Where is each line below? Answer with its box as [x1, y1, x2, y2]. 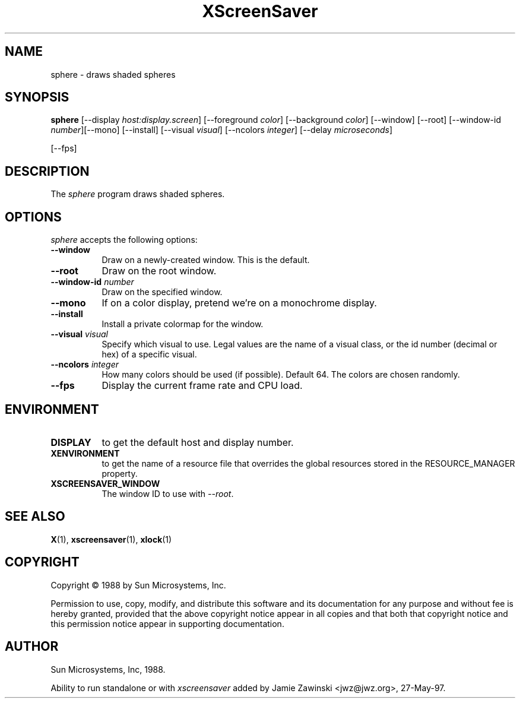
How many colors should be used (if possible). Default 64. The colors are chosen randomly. [102, 369, 460, 380]
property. [102, 468, 138, 479]
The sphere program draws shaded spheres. [50, 189, 225, 199]
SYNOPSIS [5, 90, 69, 105]
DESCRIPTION [5, 163, 90, 179]
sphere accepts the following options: [50, 235, 198, 245]
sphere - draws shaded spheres [50, 69, 176, 80]
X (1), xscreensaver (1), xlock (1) [50, 534, 172, 544]
